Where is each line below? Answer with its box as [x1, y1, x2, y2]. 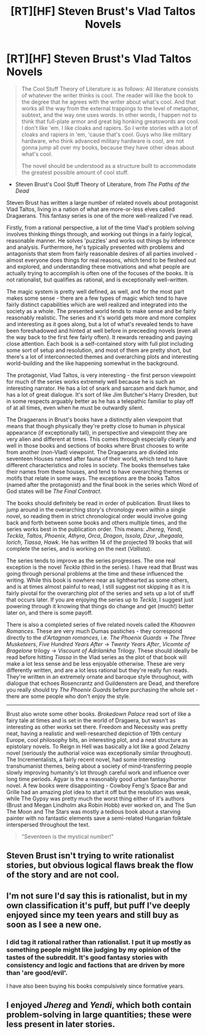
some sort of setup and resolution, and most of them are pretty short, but [6, 346, 191, 354]
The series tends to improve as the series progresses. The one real [6, 557, 176, 564]
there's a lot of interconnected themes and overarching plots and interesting [6, 353, 199, 360]
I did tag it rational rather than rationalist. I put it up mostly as [6, 938, 191, 946]
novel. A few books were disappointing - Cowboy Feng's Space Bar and [6, 782, 188, 789]
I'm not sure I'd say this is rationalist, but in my [6, 890, 188, 901]
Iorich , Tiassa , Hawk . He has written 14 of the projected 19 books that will [6, 538, 193, 546]
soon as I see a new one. [6, 919, 102, 930]
